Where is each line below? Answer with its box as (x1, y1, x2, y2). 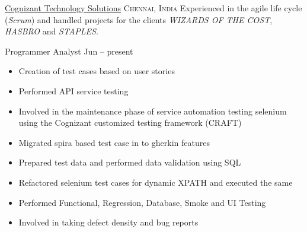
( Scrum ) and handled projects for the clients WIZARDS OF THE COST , (5, 13, 273, 26)
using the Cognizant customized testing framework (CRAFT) (18, 116, 242, 129)
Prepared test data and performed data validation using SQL (18, 156, 241, 169)
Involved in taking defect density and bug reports (18, 216, 199, 228)
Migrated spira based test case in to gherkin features (18, 136, 210, 148)
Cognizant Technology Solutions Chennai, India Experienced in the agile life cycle (5, 2, 302, 14)
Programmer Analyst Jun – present (5, 45, 133, 57)
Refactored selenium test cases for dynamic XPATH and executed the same (18, 176, 293, 188)
